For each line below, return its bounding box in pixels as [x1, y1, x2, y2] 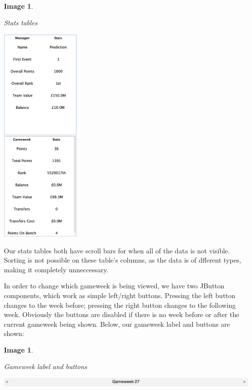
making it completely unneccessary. [4, 264, 109, 274]
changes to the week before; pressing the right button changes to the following [4, 300, 236, 310]
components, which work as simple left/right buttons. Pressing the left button [4, 290, 236, 301]
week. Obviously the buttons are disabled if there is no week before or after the [4, 309, 239, 319]
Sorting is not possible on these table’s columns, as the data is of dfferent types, [4, 255, 241, 265]
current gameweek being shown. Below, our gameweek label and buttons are [4, 319, 230, 329]
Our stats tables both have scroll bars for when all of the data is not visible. [4, 245, 230, 255]
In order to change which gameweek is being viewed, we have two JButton [4, 281, 225, 291]
